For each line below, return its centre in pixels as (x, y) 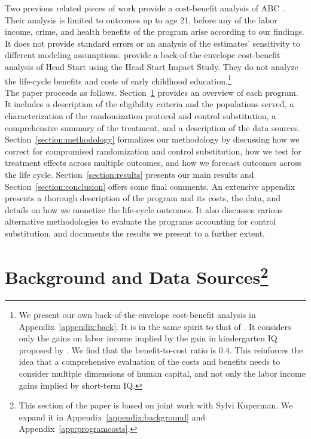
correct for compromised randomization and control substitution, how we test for (153, 151)
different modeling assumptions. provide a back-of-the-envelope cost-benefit (143, 55)
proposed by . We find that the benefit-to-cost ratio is (118, 349)
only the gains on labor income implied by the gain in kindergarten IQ (148, 338)
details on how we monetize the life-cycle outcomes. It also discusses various (144, 209)
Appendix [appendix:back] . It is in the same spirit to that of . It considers (155, 326)
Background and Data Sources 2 (137, 275)
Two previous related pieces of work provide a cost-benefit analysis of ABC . (145, 8)
